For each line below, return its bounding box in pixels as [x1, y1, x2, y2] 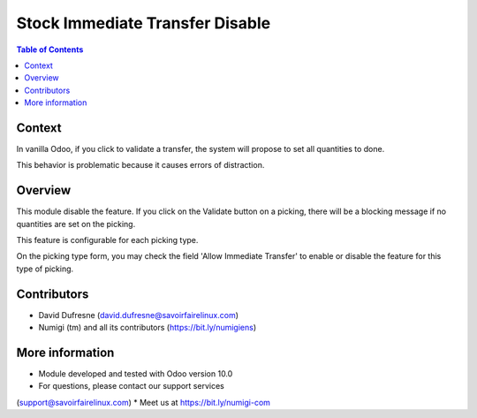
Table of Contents [16, 44, 84, 55]
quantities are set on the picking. [16, 218, 136, 229]
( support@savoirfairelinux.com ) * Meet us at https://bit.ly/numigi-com [16, 397, 271, 407]
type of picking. [16, 263, 74, 274]
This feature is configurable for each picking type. [16, 235, 199, 246]
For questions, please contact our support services [38, 381, 224, 391]
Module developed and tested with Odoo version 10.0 [38, 369, 233, 379]
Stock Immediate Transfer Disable [16, 13, 271, 33]
